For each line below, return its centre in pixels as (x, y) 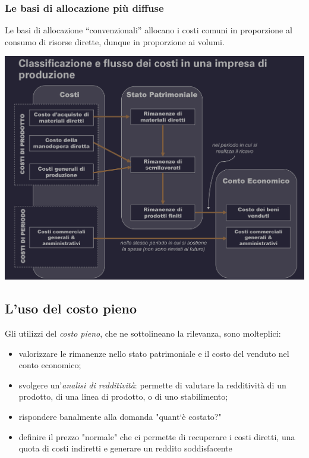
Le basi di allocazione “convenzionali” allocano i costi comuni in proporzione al (149, 30)
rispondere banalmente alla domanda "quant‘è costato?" (120, 417)
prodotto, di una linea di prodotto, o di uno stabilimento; (123, 396)
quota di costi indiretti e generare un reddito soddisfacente (125, 448)
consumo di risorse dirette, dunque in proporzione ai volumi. (115, 41)
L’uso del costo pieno (71, 308)
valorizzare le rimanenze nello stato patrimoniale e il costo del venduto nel (154, 353)
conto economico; (50, 365)
